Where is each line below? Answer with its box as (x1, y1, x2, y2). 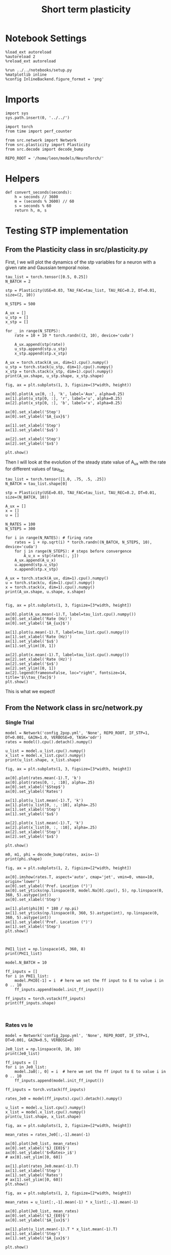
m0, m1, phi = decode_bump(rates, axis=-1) (5, 852, 100, 857)
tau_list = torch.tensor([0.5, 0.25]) (5, 274, 88, 279)
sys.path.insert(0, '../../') (5, 115, 70, 120)
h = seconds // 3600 (14, 194, 58, 199)
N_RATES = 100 (5, 522, 36, 527)
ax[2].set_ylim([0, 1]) (5, 666, 56, 671)
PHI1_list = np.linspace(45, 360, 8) (5, 947, 86, 952)
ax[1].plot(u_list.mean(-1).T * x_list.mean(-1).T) (5, 1227, 118, 1232)
